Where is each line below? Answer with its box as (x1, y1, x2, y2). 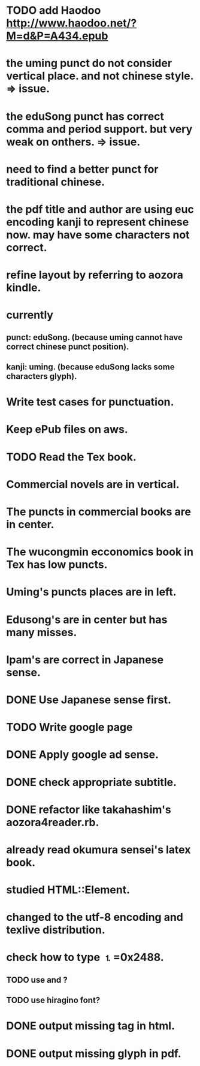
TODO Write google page (6, 721, 133, 734)
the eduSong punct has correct (6, 109, 165, 123)
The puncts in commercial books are (6, 505, 192, 519)
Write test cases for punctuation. (6, 395, 174, 409)
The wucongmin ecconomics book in (6, 545, 193, 559)
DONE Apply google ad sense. (6, 748, 159, 761)
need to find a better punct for (6, 162, 159, 176)
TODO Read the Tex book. (6, 450, 137, 463)
